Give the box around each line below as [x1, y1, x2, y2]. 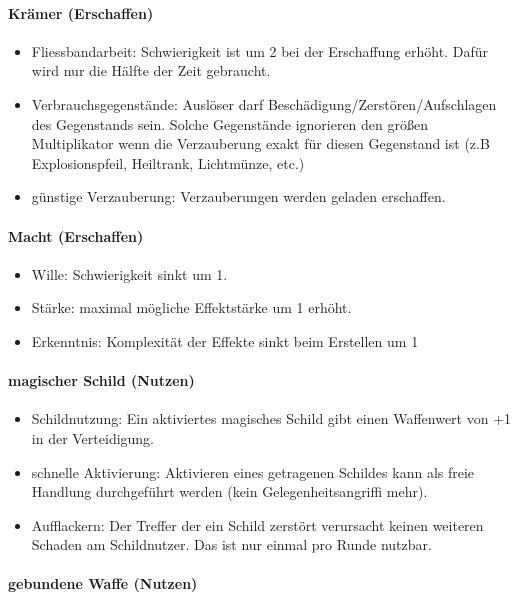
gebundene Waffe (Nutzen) [8, 573, 198, 594]
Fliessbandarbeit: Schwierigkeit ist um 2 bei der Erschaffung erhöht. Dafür [31, 40, 488, 61]
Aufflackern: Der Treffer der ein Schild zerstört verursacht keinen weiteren [31, 514, 484, 535]
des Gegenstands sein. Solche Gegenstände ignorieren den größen [31, 113, 428, 134]
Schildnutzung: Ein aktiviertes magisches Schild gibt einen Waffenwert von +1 [31, 408, 512, 429]
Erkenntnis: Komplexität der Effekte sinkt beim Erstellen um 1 [31, 330, 419, 351]
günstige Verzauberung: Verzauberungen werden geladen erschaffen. [31, 186, 446, 207]
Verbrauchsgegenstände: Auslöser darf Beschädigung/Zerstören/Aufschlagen [31, 93, 497, 114]
